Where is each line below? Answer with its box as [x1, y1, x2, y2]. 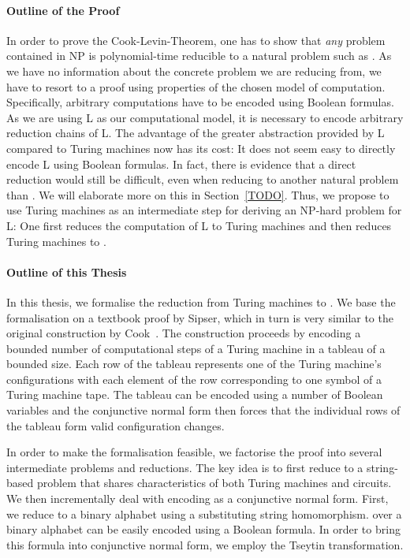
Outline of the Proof [6, 2, 120, 18]
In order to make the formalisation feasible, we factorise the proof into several [6, 444, 382, 460]
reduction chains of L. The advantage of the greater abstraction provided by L [6, 125, 385, 141]
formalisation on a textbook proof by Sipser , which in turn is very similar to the [6, 309, 393, 325]
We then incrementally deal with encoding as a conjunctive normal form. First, [6, 490, 389, 507]
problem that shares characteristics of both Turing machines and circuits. [36, 474, 392, 491]
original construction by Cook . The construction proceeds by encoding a [6, 325, 361, 341]
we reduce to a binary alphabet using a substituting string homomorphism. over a [6, 505, 402, 522]
